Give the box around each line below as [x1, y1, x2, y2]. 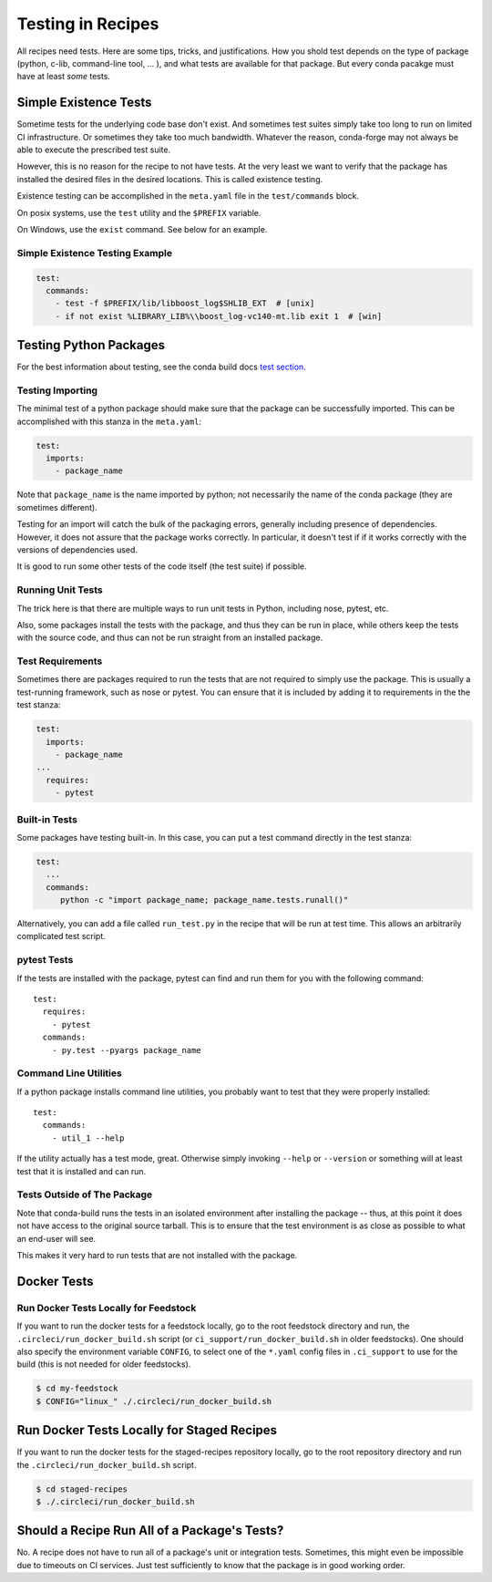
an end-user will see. [16, 1233, 96, 1244]
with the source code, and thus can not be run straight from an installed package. [16, 632, 323, 643]
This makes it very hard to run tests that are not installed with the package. [16, 1249, 298, 1260]
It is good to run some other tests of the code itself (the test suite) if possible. [16, 561, 307, 572]
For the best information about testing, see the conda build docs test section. [16, 361, 307, 373]
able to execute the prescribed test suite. [16, 144, 171, 155]
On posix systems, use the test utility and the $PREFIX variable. [16, 207, 261, 218]
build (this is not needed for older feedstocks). [16, 1359, 191, 1370]
